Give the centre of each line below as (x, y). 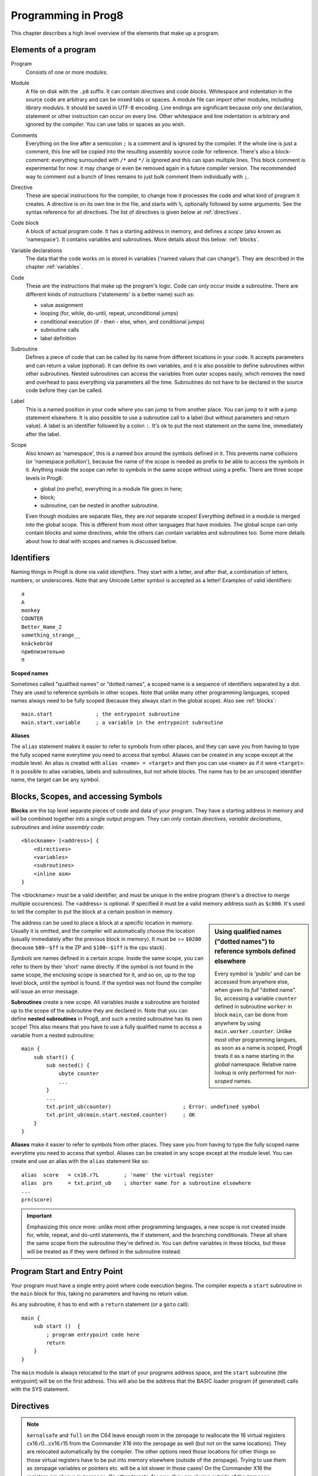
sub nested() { (68, 1065)
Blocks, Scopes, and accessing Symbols (87, 796)
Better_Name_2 (42, 627)
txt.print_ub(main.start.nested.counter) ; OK (121, 1115)
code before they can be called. (64, 390)
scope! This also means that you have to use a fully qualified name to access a (106, 1027)
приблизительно (43, 652)
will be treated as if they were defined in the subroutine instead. (104, 1251)
